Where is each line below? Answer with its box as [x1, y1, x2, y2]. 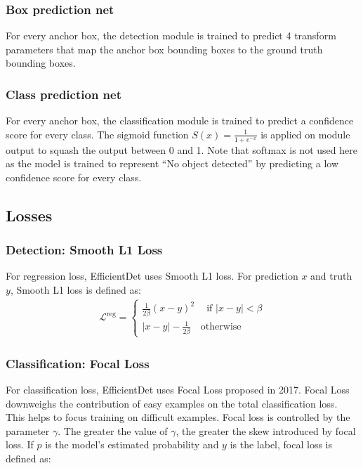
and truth [310, 268, 352, 283]
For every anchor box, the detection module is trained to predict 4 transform [6, 28, 336, 43]
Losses [6, 204, 53, 226]
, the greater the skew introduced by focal [176, 423, 356, 438]
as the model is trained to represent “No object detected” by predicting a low [6, 156, 339, 171]
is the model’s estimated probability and [45, 437, 219, 452]
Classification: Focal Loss [6, 354, 150, 372]
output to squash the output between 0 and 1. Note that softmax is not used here [6, 142, 357, 157]
